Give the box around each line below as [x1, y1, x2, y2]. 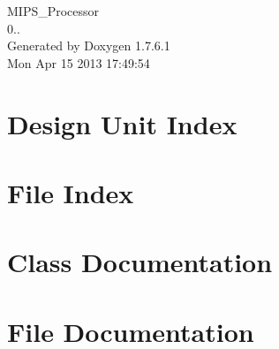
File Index [7, 174, 134, 210]
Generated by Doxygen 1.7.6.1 [7, 36, 170, 55]
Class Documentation [7, 244, 273, 280]
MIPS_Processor [7, 2, 100, 19]
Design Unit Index [7, 105, 238, 141]
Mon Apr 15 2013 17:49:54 [7, 53, 150, 72]
